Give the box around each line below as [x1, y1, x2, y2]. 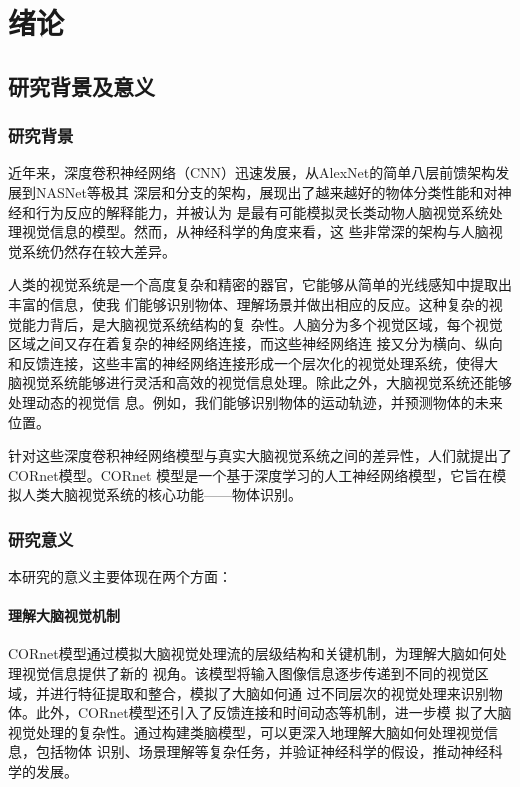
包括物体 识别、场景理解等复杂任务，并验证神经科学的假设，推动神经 [35, 741, 489, 762]
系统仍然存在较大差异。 [21, 240, 176, 261]
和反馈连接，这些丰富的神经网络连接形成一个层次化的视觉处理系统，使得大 [8, 352, 498, 373]
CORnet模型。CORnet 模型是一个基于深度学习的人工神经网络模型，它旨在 [8, 464, 493, 485]
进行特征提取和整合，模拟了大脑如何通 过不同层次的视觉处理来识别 [49, 682, 489, 703]
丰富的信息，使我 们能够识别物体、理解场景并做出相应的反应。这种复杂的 [8, 293, 489, 314]
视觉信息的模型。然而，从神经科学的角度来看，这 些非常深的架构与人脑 [21, 221, 489, 242]
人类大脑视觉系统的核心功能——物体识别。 [21, 484, 302, 505]
